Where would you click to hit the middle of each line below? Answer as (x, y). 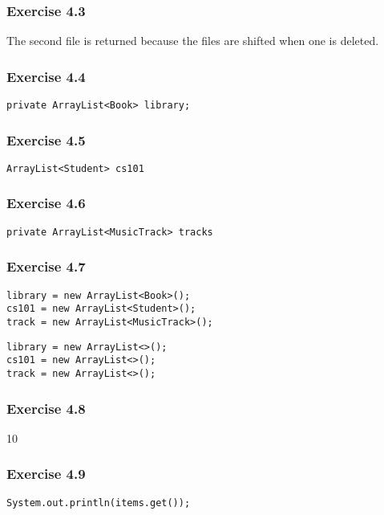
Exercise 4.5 (46, 139)
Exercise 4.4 (46, 76)
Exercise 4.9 (46, 474)
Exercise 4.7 (46, 266)
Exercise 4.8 (46, 408)
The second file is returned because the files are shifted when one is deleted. (193, 41)
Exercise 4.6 (46, 203)
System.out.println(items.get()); (99, 503)
